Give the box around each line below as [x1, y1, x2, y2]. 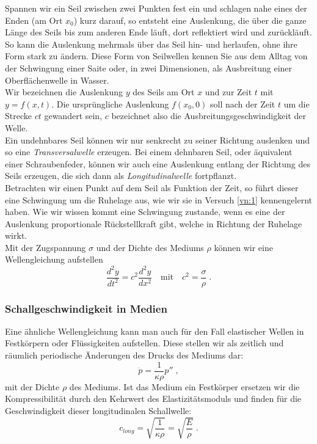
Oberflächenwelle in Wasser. [5, 73, 109, 86]
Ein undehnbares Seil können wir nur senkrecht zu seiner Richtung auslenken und [5, 133, 310, 146]
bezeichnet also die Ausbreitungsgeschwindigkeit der [111, 109, 306, 122]
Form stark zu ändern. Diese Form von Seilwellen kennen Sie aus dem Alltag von [5, 49, 308, 62]
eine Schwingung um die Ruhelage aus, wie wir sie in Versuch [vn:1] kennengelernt [5, 193, 312, 206]
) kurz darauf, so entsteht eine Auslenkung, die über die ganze [73, 13, 307, 26]
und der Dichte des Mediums [96, 241, 204, 253]
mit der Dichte [5, 380, 60, 393]
